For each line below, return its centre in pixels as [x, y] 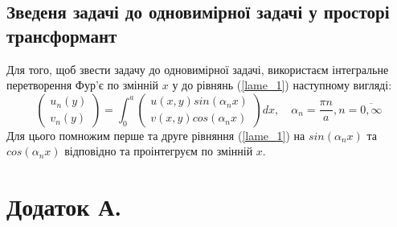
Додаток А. [64, 206]
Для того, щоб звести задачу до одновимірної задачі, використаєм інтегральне [198, 69]
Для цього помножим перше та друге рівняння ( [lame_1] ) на [156, 135]
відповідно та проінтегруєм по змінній [159, 151]
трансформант [62, 35]
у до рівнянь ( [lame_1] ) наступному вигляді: [282, 85]
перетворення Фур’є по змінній [83, 85]
